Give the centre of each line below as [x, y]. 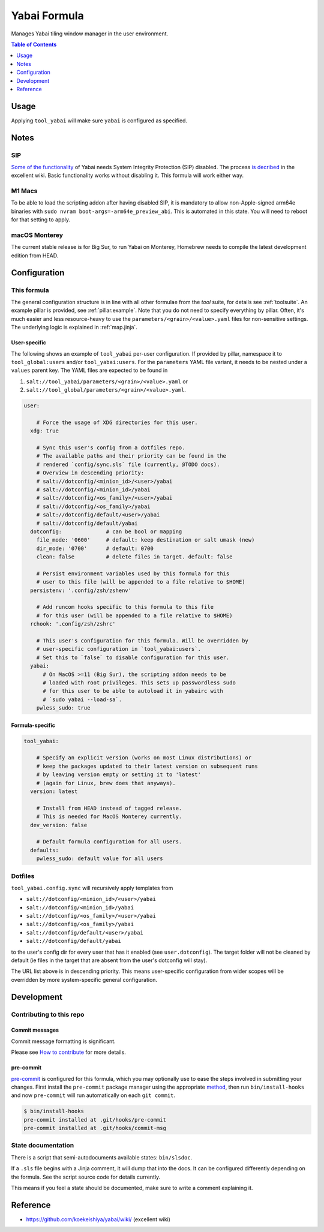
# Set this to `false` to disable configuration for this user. [133, 657]
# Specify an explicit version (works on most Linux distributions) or [144, 758]
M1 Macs [24, 191]
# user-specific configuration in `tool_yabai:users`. [118, 649]
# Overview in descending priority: [90, 473]
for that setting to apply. [41, 220]
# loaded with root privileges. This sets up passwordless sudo [139, 683]
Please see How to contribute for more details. [68, 1052]
